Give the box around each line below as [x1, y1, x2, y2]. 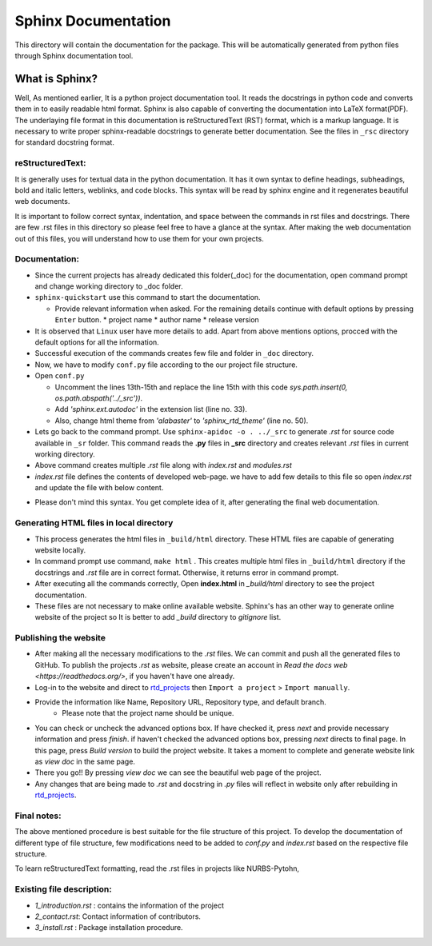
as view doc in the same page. [34, 756, 136, 766]
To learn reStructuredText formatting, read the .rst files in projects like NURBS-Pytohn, [14, 864, 300, 873]
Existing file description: [14, 884, 112, 895]
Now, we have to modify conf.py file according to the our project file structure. [34, 360, 298, 369]
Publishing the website [14, 633, 106, 644]
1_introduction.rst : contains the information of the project [34, 900, 224, 910]
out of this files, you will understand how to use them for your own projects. [14, 234, 264, 243]
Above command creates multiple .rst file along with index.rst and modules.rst [34, 461, 292, 470]
